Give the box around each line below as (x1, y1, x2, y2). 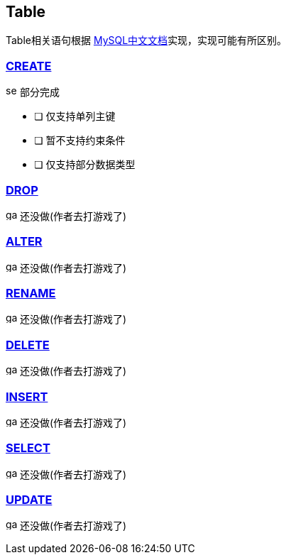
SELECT (6, 441, 50, 456)
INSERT (6, 389, 48, 404)
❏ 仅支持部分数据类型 (34, 158, 136, 171)
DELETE (6, 337, 50, 352)
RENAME (6, 286, 56, 301)
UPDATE (6, 493, 53, 507)
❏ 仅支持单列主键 (34, 110, 116, 123)
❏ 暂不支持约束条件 (34, 134, 126, 147)
